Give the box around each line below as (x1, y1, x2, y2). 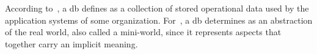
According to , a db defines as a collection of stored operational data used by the (5, 2, 309, 14)
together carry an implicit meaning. (5, 37, 138, 50)
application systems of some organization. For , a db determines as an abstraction (5, 13, 313, 26)
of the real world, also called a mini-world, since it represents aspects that (5, 25, 282, 38)
